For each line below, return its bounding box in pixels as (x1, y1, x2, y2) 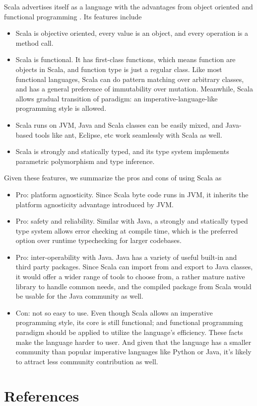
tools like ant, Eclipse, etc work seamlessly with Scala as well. (35, 129, 222, 140)
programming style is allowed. (15, 103, 107, 113)
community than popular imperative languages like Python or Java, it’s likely (15, 346, 252, 357)
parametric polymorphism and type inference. (15, 156, 155, 166)
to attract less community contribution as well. (15, 356, 158, 366)
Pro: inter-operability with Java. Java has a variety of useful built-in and (15, 251, 237, 262)
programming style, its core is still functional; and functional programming (15, 317, 243, 327)
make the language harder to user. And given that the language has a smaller (15, 336, 252, 347)
